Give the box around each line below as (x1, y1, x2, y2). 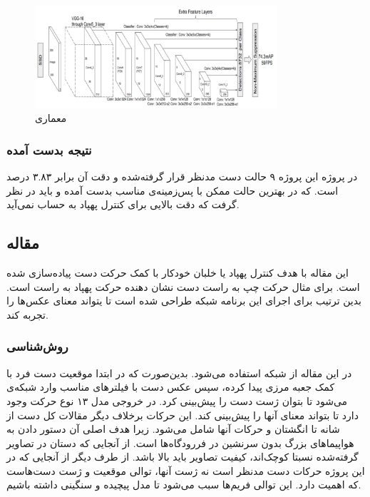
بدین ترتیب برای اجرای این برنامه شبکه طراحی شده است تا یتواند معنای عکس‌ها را (6, 293, 362, 308)
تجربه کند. (6, 307, 48, 322)
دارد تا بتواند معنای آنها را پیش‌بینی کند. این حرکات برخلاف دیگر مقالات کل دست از (6, 407, 359, 422)
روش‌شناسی (6, 337, 68, 355)
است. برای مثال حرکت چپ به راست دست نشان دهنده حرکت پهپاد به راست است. (6, 279, 360, 294)
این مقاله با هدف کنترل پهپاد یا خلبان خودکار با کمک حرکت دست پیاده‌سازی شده (6, 265, 349, 280)
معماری (35, 111, 67, 125)
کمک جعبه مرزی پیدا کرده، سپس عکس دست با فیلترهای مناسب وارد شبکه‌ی (6, 379, 335, 394)
